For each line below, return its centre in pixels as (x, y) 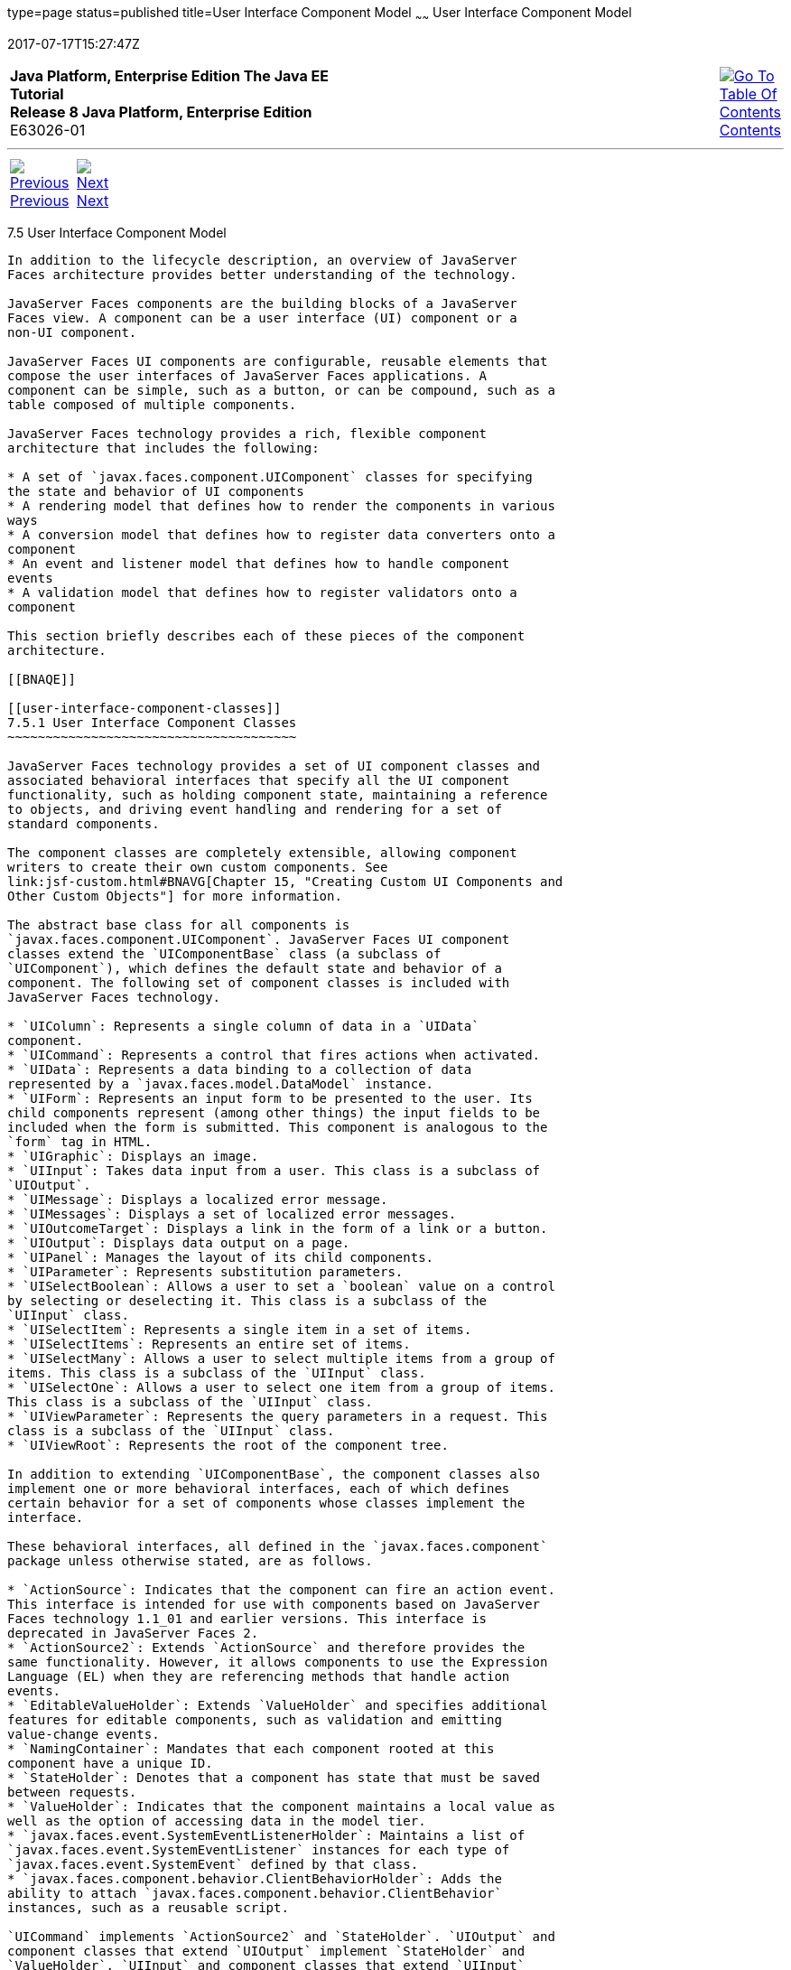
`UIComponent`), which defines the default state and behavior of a (255, 968)
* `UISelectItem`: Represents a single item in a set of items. (240, 1329)
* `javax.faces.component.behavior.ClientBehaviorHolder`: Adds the (255, 1878)
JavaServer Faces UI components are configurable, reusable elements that (278, 361)
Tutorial (37, 93)
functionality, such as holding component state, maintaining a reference (278, 794)
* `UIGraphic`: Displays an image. (133, 1156)
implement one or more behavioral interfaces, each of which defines (259, 1488)
